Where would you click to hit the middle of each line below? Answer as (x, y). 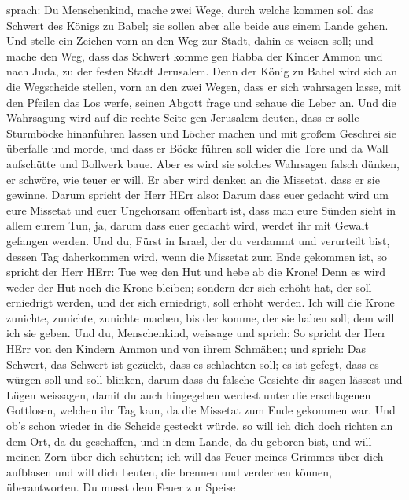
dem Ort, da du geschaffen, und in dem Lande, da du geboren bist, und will (189, 441)
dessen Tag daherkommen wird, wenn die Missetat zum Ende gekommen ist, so (197, 256)
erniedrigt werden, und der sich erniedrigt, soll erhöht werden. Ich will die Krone (201, 302)
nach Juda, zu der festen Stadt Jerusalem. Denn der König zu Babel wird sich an (202, 71)
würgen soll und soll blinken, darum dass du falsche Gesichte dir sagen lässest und (204, 379)
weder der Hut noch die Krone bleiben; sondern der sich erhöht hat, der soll (189, 287)
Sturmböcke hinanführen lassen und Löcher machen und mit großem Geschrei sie (201, 132)
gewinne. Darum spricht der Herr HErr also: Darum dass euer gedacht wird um (197, 195)
